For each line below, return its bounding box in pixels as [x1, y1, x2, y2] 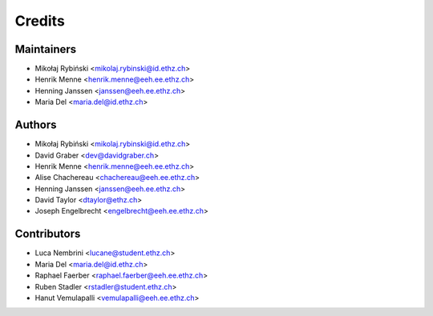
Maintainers [14, 42, 77, 56]
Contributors [14, 227, 81, 241]
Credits [14, 12, 66, 30]
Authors [14, 118, 57, 132]
